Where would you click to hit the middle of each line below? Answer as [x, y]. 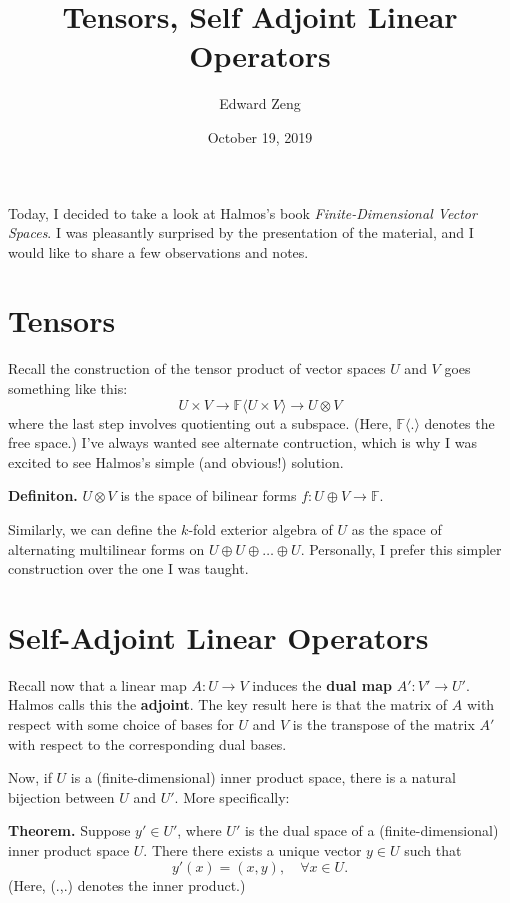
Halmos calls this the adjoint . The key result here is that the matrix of [228, 704]
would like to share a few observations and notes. [158, 251]
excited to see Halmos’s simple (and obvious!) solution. [176, 461]
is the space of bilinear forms [208, 495]
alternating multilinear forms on [106, 548]
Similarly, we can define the [92, 528]
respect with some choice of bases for [121, 724]
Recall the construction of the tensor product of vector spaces [197, 368]
